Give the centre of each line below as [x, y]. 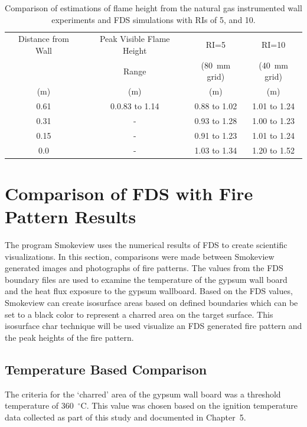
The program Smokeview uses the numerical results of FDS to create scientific [146, 245]
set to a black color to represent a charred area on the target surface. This [139, 314]
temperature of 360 [39, 405]
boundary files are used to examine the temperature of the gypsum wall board [146, 279]
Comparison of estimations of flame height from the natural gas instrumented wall [153, 8]
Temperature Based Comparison [106, 369]
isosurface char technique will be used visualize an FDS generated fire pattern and [153, 326]
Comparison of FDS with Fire [129, 193]
